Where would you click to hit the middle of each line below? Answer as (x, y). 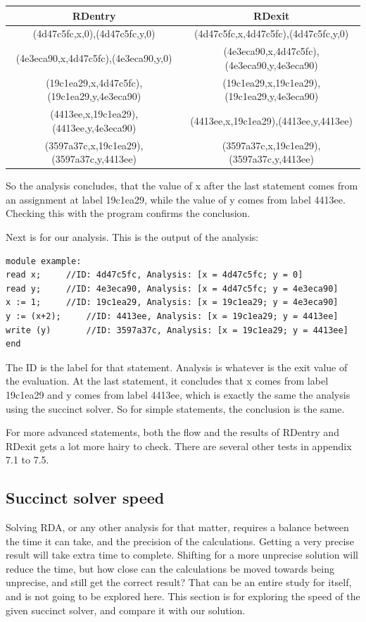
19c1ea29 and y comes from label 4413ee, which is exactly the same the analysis (178, 394)
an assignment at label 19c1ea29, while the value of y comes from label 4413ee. (176, 199)
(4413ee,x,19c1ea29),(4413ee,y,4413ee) (271, 120)
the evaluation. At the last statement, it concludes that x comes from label (167, 381)
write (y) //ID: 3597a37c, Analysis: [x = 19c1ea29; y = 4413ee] (177, 330)
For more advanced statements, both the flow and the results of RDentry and (172, 432)
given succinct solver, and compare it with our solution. (126, 610)
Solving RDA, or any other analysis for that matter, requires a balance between (177, 527)
